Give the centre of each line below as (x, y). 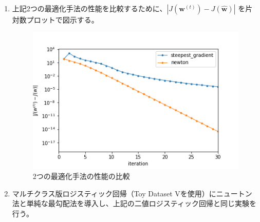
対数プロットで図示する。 (55, 19)
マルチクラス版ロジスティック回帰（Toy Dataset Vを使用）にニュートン (132, 193)
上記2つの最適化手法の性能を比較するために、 (89, 8)
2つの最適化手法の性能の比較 (81, 176)
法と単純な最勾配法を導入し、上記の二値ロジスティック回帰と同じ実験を (134, 203)
